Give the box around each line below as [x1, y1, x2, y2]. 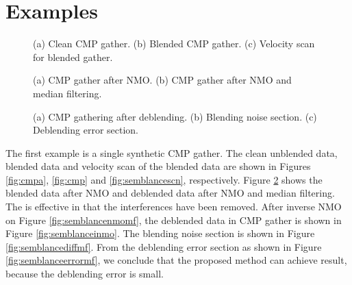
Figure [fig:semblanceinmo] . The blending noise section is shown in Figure [5, 226, 315, 240]
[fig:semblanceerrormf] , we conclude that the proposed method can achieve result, [5, 253, 347, 267]
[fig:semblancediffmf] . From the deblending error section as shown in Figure [5, 239, 322, 253]
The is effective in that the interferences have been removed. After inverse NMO [5, 199, 342, 214]
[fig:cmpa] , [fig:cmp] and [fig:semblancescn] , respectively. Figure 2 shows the [5, 172, 323, 186]
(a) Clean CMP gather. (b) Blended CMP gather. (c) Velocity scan [33, 36, 315, 51]
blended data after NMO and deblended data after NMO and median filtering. [5, 186, 335, 200]
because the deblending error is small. [5, 267, 164, 281]
